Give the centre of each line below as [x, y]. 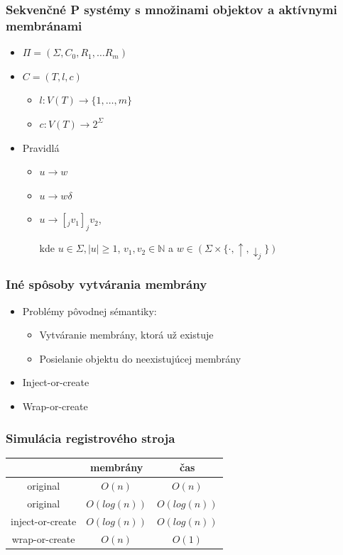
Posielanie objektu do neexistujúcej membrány [140, 358]
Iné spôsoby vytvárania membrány [107, 284]
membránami [44, 25]
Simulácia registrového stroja [91, 438]
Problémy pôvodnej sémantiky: [89, 311]
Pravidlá [41, 147]
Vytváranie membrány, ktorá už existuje [126, 335]
